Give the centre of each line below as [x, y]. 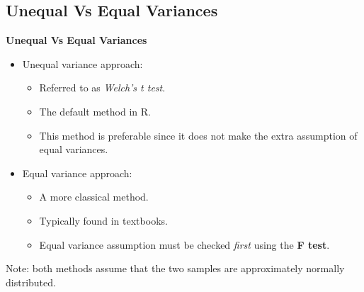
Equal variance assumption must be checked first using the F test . [184, 244]
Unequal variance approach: [83, 63]
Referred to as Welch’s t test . [102, 88]
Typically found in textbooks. [103, 220]
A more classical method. [94, 197]
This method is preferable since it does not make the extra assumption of [198, 135]
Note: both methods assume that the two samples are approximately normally [175, 268]
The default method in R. [95, 111]
